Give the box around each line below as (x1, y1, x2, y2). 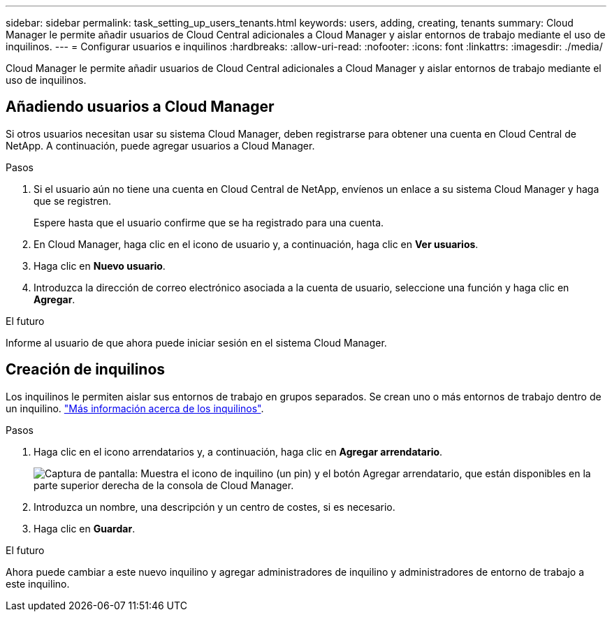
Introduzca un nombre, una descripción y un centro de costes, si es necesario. (34, 500, 395, 513)
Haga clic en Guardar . (34, 522, 136, 535)
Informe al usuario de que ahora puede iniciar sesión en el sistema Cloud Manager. (6, 336, 387, 349)
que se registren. (34, 194, 112, 207)
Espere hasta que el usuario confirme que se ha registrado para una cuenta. (34, 216, 384, 228)
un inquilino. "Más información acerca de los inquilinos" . (6, 402, 264, 414)
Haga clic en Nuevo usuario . (34, 259, 166, 272)
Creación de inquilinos (6, 361, 166, 379)
